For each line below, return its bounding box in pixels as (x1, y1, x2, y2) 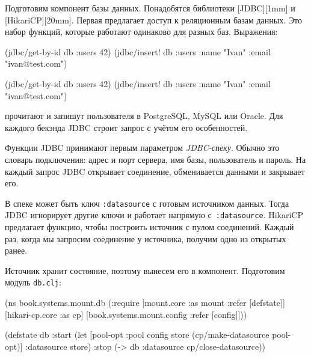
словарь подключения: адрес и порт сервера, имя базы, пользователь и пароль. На (5, 153, 306, 165)
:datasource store (25, 340, 88, 352)
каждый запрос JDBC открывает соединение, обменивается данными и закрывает (5, 165, 305, 177)
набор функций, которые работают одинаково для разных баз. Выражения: (5, 25, 278, 38)
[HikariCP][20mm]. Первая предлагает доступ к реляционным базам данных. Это (5, 13, 302, 26)
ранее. (5, 244, 28, 257)
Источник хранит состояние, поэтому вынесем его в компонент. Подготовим (5, 264, 285, 276)
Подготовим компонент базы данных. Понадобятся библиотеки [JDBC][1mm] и (5, 2, 295, 14)
